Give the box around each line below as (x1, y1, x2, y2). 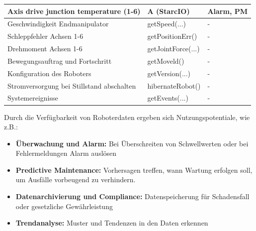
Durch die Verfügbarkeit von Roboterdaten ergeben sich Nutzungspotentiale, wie (4, 112, 250, 122)
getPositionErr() (147, 31, 197, 41)
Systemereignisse (7, 93, 58, 103)
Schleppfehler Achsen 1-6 (7, 31, 84, 41)
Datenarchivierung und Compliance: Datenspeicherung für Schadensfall (15, 191, 250, 202)
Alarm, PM (207, 5, 248, 16)
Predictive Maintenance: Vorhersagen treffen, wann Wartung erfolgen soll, (15, 164, 253, 175)
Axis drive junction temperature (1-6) (7, 5, 141, 16)
